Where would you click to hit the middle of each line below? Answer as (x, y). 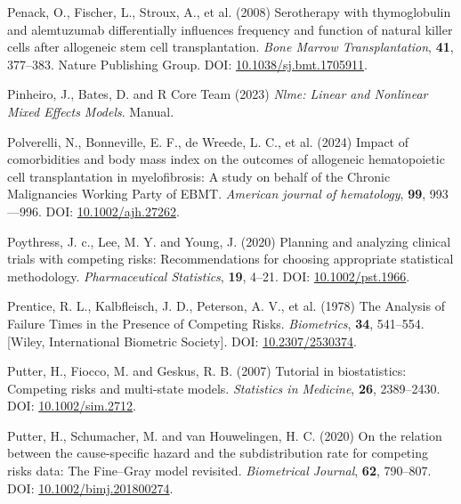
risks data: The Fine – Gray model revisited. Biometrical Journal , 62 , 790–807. (219, 471)
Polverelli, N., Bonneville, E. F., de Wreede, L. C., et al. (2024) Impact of (208, 141)
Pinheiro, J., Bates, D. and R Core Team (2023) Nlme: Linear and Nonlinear (218, 94)
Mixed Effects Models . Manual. (91, 111)
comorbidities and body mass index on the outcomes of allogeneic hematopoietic (226, 159)
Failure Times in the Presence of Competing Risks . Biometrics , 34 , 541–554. (216, 323)
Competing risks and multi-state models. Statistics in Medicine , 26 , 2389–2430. (224, 388)
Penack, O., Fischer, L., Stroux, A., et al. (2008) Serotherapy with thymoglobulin (229, 12)
